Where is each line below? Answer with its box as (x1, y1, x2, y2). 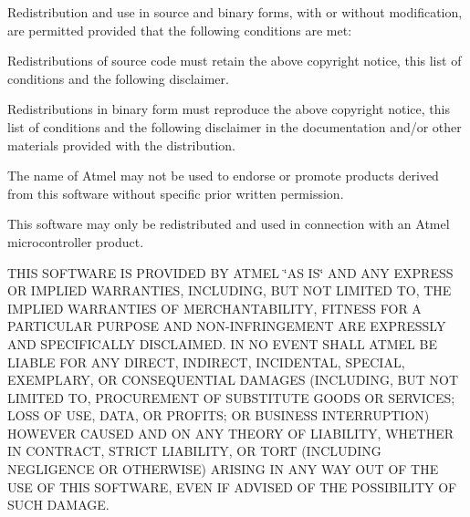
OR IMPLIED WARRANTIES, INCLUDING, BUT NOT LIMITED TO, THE (7, 281, 452, 300)
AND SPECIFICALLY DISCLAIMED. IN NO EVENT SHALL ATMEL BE (7, 334, 437, 353)
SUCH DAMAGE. (7, 495, 110, 514)
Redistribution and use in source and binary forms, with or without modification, (7, 3, 463, 21)
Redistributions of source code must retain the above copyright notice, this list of (7, 51, 462, 70)
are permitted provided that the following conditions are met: (7, 20, 352, 39)
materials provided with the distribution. (7, 135, 235, 154)
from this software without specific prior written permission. (7, 183, 344, 202)
